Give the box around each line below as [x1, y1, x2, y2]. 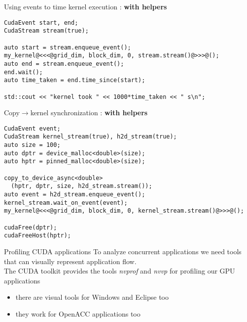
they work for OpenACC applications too [15, 308, 141, 319]
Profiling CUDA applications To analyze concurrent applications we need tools [4, 246, 242, 256]
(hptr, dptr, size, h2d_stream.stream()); [11, 183, 152, 190]
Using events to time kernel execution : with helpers [4, 1, 167, 11]
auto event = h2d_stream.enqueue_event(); [4, 191, 145, 198]
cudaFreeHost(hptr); [4, 232, 71, 239]
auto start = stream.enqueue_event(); [4, 44, 131, 51]
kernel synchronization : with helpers [30, 107, 148, 118]
